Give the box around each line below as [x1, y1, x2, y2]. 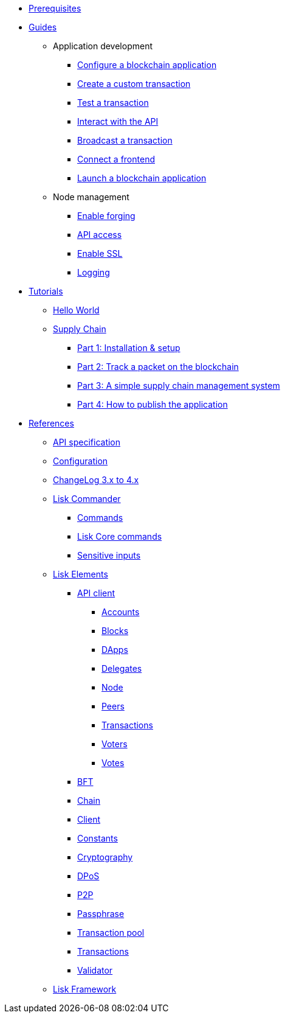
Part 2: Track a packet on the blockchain [77, 361, 239, 372]
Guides [29, 22, 57, 32]
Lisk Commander [53, 493, 121, 504]
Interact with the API [77, 116, 159, 127]
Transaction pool [77, 927, 145, 938]
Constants [77, 833, 118, 843]
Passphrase [77, 908, 125, 919]
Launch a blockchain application [77, 173, 207, 183]
